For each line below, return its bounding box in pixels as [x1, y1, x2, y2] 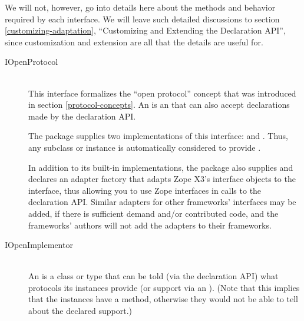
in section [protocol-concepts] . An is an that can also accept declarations [28, 98, 290, 111]
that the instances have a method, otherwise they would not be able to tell [28, 293, 298, 305]
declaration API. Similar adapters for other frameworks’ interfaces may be [28, 196, 296, 208]
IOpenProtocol [5, 55, 58, 68]
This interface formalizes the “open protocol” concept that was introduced [28, 87, 296, 99]
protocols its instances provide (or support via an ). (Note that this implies [28, 281, 300, 293]
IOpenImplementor [5, 239, 73, 251]
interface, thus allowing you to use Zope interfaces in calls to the [28, 184, 262, 196]
